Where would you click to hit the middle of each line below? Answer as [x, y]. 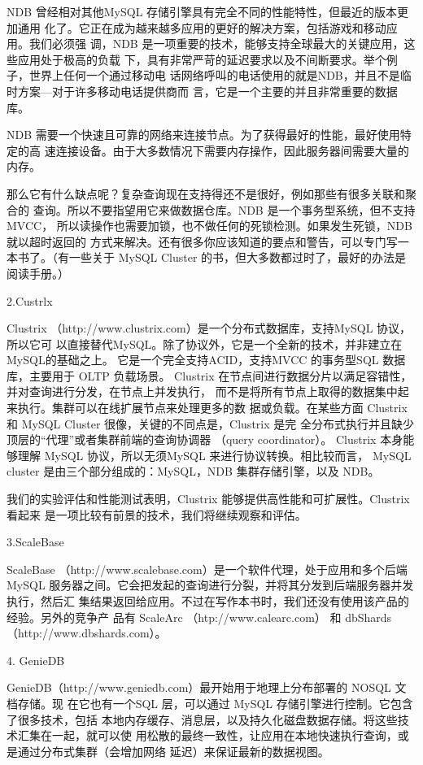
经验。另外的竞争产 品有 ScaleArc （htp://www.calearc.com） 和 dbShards [199, 617]
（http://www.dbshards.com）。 [87, 633]
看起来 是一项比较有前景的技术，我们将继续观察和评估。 [157, 514]
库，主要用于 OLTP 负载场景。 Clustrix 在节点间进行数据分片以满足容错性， [209, 375]
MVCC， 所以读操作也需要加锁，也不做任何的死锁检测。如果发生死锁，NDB [209, 226]
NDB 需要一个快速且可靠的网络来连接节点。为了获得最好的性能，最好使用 [203, 135]
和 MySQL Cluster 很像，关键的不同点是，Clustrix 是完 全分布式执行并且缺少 [210, 423]
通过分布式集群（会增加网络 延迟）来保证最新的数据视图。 [173, 751]
